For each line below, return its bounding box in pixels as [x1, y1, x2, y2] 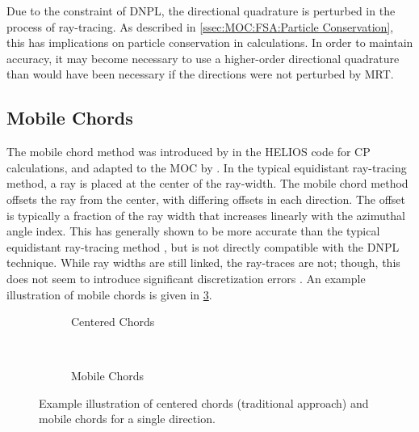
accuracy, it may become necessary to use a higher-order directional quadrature [6, 49, 400, 66]
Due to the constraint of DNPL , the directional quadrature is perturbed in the [6, 2, 396, 19]
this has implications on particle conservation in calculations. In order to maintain [6, 34, 413, 51]
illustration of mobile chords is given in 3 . [6, 286, 212, 303]
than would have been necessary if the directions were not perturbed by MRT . [6, 66, 394, 83]
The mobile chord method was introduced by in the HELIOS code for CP [6, 143, 371, 160]
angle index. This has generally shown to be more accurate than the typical [6, 222, 380, 239]
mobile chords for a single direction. [39, 410, 216, 427]
